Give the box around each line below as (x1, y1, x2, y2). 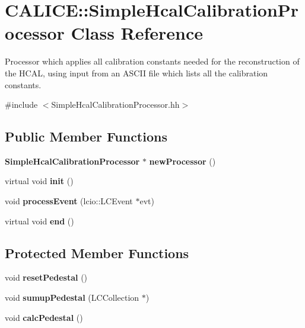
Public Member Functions (5, 127, 167, 146)
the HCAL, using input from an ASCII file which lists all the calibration (5, 66, 268, 79)
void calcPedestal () (5, 311, 83, 323)
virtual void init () (5, 175, 74, 187)
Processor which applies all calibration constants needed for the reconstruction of (5, 55, 300, 67)
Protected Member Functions (5, 243, 189, 262)
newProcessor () (149, 155, 216, 167)
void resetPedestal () (5, 271, 88, 284)
